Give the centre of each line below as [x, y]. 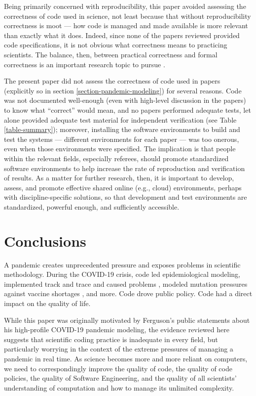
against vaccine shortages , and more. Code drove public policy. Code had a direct [128, 293]
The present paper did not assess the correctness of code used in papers [112, 81]
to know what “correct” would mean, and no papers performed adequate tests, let [128, 110]
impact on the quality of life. [47, 303]
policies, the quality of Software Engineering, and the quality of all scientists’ [120, 378]
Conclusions [45, 241]
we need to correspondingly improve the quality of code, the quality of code [118, 368]
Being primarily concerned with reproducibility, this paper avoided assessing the [125, 6]
